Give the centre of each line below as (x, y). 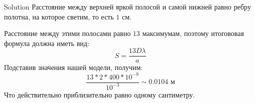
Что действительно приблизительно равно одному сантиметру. (100, 94)
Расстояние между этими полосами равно (68, 33)
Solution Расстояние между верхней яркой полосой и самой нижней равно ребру (127, 6)
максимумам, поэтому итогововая (193, 33)
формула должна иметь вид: (47, 43)
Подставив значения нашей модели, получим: (74, 67)
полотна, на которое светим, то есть (59, 16)
